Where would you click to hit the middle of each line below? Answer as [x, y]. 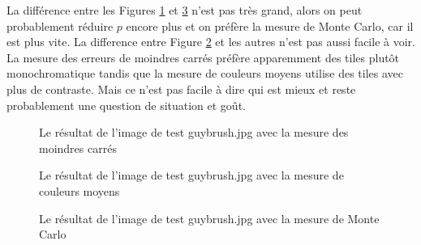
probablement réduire [60, 25]
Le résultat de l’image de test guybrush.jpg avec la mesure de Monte [209, 218]
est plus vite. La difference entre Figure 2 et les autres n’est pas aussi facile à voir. [211, 42]
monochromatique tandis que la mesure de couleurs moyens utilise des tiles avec [205, 73]
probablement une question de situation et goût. [126, 105]
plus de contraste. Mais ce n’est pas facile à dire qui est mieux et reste [181, 89]
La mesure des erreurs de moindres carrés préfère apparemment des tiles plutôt [203, 57]
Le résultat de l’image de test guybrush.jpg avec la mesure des [194, 132]
